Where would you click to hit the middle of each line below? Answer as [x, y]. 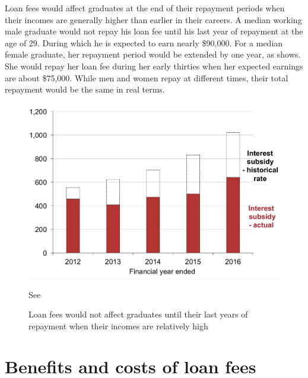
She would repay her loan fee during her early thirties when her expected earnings [154, 66]
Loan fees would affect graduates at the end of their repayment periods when [145, 8]
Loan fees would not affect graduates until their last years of [138, 314]
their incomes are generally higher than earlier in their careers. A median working [153, 19]
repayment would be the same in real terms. [85, 89]
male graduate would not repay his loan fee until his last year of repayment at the [154, 31]
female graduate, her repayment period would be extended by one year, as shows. [153, 54]
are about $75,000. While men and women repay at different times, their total [147, 77]
